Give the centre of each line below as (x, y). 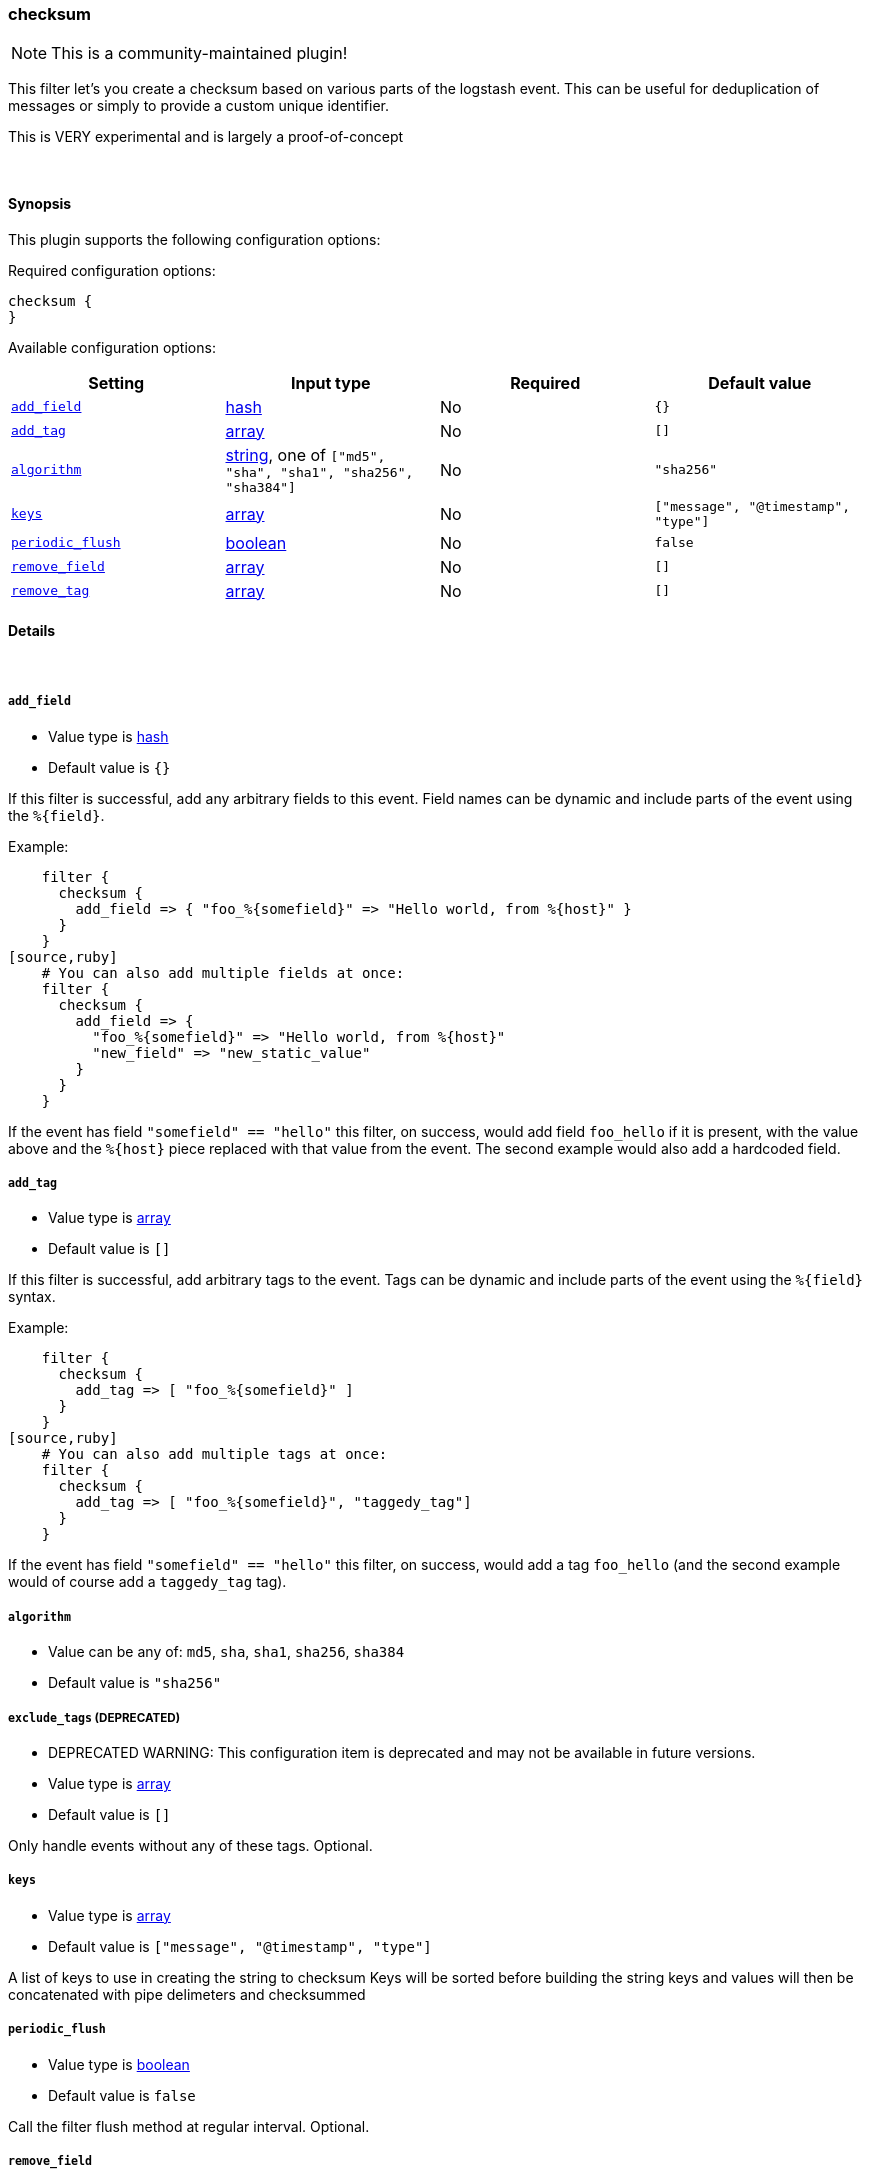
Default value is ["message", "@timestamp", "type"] (240, 1946)
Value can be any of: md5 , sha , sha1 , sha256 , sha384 (226, 1652)
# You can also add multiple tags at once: (214, 1454)
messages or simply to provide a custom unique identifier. (198, 106)
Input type (330, 382)
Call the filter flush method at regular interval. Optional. (189, 2126)
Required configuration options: (112, 270)
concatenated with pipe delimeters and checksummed (187, 1994)
